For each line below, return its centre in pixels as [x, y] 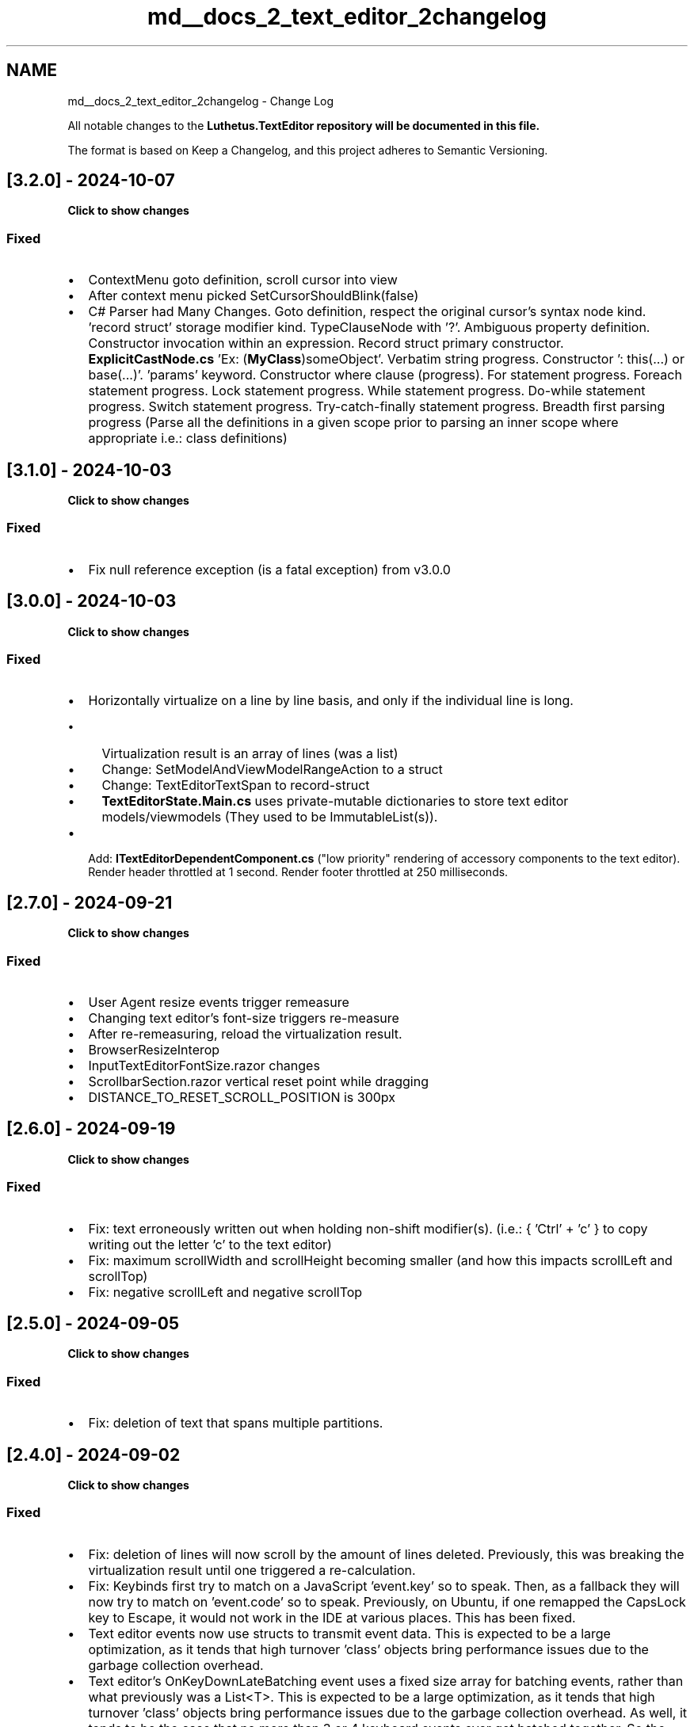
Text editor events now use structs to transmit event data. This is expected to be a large [349, 1633]
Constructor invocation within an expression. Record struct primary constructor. [326, 343]
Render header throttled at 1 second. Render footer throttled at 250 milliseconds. [298, 872]
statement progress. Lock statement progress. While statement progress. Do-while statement [367, 391]
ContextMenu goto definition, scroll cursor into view [243, 280]
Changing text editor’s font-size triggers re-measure [244, 1018]
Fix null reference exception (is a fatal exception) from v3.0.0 [269, 569]
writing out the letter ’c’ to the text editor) [210, 1244]
